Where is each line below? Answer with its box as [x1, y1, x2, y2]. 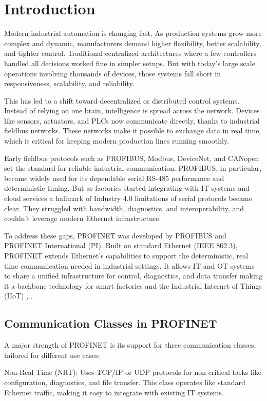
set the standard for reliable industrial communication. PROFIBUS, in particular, [4, 163, 262, 173]
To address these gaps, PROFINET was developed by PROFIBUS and [4, 230, 226, 240]
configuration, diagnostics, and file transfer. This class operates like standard [4, 376, 245, 387]
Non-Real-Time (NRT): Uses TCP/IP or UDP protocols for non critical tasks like [4, 367, 262, 377]
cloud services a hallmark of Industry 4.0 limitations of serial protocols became [4, 193, 252, 204]
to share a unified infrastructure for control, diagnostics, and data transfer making [4, 270, 263, 281]
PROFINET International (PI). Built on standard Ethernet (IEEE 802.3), [4, 240, 238, 251]
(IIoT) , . [4, 290, 33, 301]
